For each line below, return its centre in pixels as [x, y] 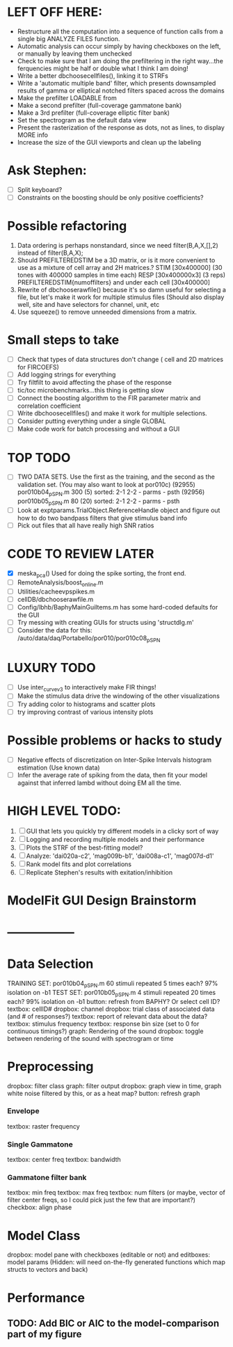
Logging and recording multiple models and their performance [115, 839]
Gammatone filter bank [47, 1178]
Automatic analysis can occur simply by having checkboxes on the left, [119, 46]
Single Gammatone [40, 1144]
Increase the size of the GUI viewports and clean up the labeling [109, 142]
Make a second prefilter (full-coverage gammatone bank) [99, 105]
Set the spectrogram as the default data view [82, 120]
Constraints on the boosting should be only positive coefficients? [110, 197]
